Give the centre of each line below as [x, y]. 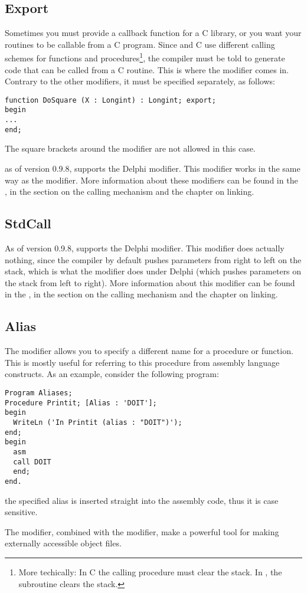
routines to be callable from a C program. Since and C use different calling [140, 44]
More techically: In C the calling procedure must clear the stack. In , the [150, 571]
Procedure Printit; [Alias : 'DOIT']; [81, 403]
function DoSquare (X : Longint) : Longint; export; [110, 100]
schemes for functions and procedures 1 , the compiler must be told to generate [145, 57]
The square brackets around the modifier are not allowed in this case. [130, 148]
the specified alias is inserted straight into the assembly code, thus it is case [142, 500]
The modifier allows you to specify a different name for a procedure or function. [149, 351]
